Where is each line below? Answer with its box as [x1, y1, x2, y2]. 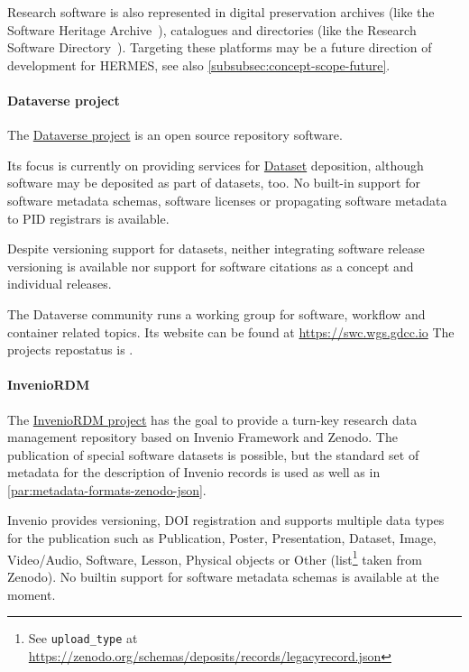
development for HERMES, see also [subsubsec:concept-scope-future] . [7, 55, 391, 74]
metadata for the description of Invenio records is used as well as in [7, 463, 381, 482]
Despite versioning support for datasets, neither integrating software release [7, 239, 425, 258]
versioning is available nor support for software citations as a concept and [7, 256, 414, 275]
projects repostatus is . [7, 340, 133, 359]
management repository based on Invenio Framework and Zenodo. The [7, 428, 398, 446]
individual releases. [7, 274, 112, 293]
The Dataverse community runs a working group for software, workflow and [7, 304, 426, 323]
